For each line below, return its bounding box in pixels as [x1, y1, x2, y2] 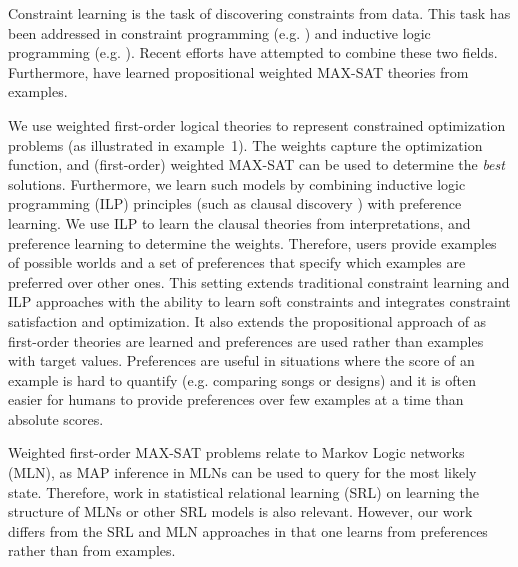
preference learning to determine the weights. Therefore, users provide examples [8, 232, 497, 253]
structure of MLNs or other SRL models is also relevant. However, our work [8, 501, 473, 522]
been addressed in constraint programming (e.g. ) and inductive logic [8, 22, 431, 43]
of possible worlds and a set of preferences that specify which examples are [8, 252, 466, 273]
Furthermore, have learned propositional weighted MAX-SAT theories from [8, 61, 469, 82]
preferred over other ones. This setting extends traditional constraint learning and [8, 271, 510, 292]
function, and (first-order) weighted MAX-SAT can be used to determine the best [8, 154, 505, 175]
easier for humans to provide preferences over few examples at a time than [8, 389, 464, 410]
